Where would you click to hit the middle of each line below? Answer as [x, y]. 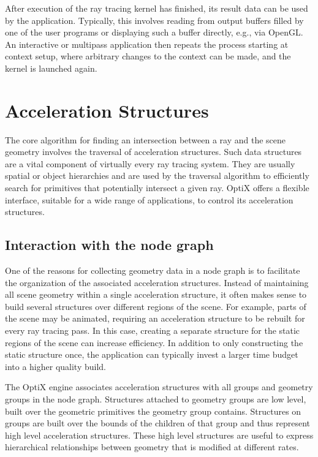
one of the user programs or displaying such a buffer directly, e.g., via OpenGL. [154, 32]
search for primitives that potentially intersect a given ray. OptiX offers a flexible [157, 188]
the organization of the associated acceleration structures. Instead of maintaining [157, 282]
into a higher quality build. [55, 366]
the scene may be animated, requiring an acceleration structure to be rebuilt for [155, 318]
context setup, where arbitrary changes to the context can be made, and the [148, 56]
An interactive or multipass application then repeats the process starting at [147, 44]
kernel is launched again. [51, 68]
